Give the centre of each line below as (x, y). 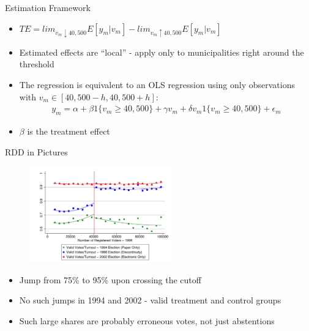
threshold (37, 64)
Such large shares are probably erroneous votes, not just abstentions (147, 320)
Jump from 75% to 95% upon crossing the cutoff (110, 279)
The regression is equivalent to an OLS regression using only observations (157, 84)
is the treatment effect (69, 131)
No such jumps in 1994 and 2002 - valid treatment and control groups (150, 300)
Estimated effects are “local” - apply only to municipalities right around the (162, 52)
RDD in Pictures (36, 151)
